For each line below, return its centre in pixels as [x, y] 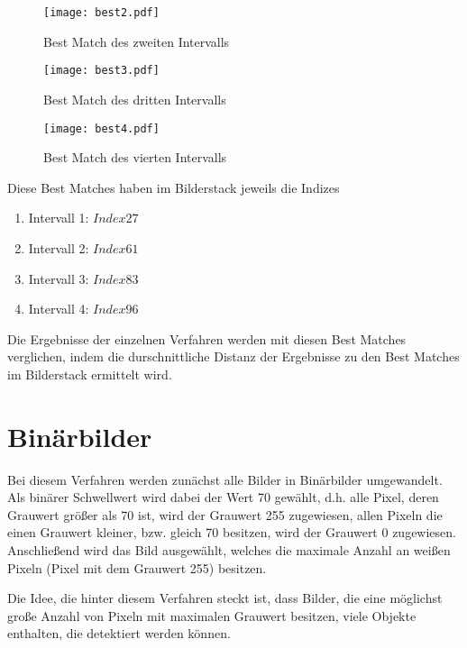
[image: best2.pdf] [101, 13]
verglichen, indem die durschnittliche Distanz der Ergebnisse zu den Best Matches [233, 356]
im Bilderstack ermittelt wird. [90, 374]
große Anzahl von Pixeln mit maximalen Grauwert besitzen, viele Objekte [212, 615]
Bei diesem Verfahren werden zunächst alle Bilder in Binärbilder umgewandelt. [225, 479]
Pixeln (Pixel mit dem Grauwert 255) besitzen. [137, 567]
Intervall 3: [59, 278]
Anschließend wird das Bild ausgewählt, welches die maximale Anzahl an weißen [229, 550]
